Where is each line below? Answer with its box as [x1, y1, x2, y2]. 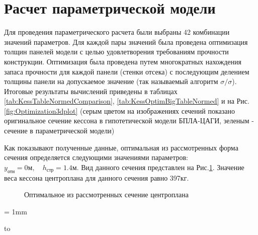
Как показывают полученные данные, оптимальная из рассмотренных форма [4, 142, 238, 152]
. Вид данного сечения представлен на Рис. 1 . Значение [76, 162, 244, 172]
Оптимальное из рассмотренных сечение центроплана [24, 189, 189, 200]
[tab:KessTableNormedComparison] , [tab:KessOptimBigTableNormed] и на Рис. [4, 96, 249, 106]
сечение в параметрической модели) [4, 125, 115, 136]
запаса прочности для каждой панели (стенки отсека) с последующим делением [4, 66, 249, 76]
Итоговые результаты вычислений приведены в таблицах [4, 86, 178, 96]
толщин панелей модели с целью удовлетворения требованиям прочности [4, 46, 229, 57]
